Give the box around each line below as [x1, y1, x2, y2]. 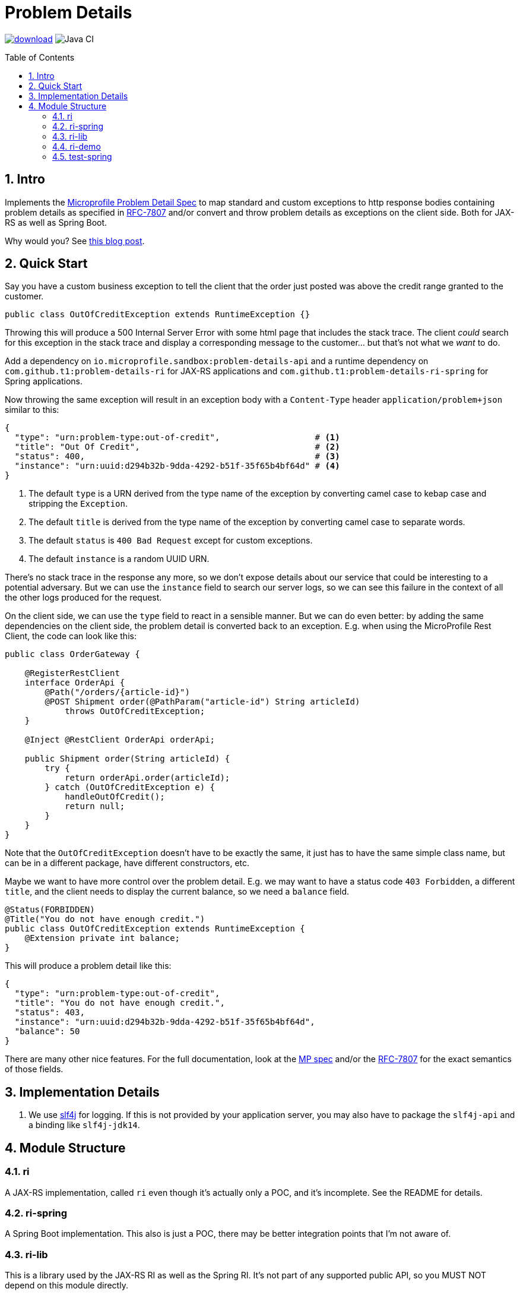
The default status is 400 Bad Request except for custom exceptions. [28, 535, 313, 546]
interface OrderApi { [24, 678, 125, 688]
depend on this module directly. [5, 1280, 128, 1290]
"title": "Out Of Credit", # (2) [14, 442, 340, 452]
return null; [65, 801, 125, 811]
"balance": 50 [14, 1026, 80, 1037]
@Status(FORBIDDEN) [5, 905, 95, 915]
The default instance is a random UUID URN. [28, 554, 210, 564]
